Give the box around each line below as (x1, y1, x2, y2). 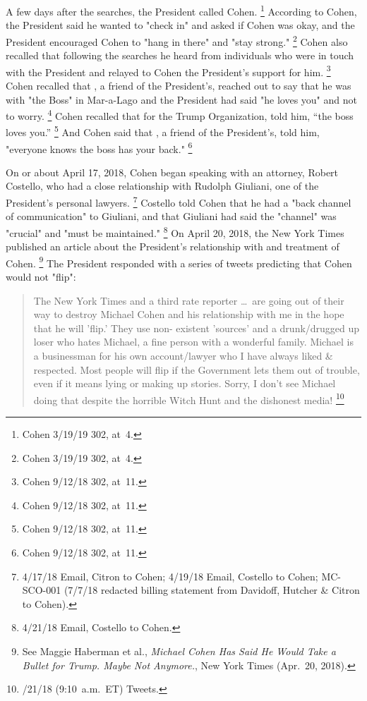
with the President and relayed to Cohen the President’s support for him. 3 (6, 62, 331, 79)
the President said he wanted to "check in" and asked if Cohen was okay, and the (6, 18, 355, 32)
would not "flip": (6, 269, 76, 284)
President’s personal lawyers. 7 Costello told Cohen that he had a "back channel (6, 193, 351, 209)
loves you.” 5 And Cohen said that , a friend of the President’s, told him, (6, 123, 320, 140)
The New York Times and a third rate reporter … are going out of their (33, 293, 344, 307)
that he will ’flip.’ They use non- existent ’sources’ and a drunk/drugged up (33, 320, 360, 335)
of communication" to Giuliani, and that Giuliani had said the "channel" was (6, 209, 337, 224)
